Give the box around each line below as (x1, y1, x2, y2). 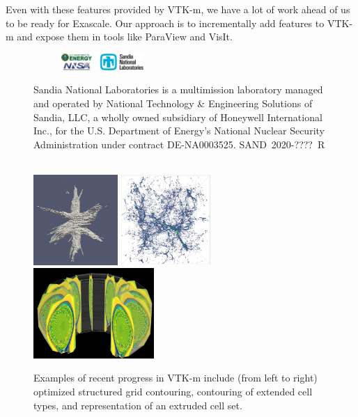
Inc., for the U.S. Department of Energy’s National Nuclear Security (33, 123, 325, 138)
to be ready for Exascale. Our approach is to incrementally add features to (6, 15, 325, 30)
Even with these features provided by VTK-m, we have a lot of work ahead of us (6, 2, 350, 16)
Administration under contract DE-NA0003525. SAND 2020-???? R (33, 136, 325, 151)
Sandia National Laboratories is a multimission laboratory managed (33, 82, 323, 97)
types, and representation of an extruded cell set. (33, 398, 242, 412)
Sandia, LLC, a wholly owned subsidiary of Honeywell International (33, 109, 322, 124)
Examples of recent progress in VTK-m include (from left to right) (33, 370, 318, 385)
